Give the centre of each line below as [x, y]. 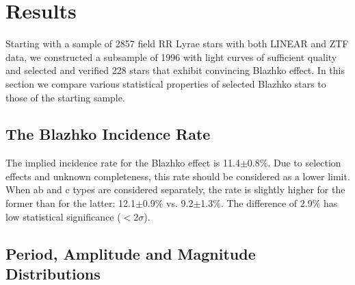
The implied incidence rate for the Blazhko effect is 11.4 [123, 163]
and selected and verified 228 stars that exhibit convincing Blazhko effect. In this [175, 70]
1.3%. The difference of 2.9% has [269, 203]
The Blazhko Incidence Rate [108, 134]
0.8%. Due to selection [294, 163]
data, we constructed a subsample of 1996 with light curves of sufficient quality [171, 57]
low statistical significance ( [63, 216]
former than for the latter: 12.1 [70, 203]
